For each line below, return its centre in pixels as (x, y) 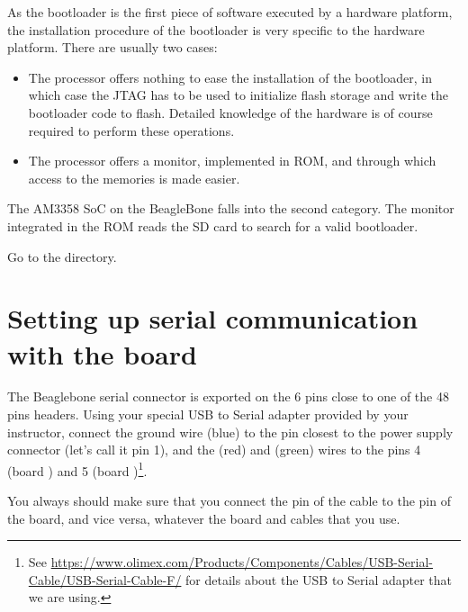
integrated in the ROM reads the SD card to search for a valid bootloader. (213, 225)
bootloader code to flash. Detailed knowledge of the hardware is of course (230, 112)
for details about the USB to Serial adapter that (319, 579)
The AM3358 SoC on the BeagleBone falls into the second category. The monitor (231, 208)
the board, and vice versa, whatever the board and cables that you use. (204, 518)
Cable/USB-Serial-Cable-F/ (105, 579)
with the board (102, 353)
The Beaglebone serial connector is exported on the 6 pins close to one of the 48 (228, 396)
